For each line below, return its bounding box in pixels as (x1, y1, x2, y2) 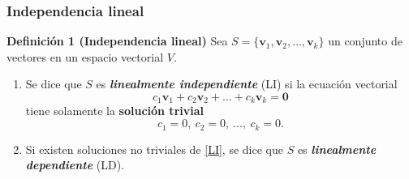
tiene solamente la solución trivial (25, 102, 204, 119)
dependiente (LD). (25, 156, 125, 173)
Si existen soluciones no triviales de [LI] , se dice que (25, 140, 283, 157)
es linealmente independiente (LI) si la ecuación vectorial (96, 75, 398, 92)
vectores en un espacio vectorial (6, 48, 164, 65)
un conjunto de (328, 32, 403, 49)
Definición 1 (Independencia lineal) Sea (6, 32, 228, 49)
